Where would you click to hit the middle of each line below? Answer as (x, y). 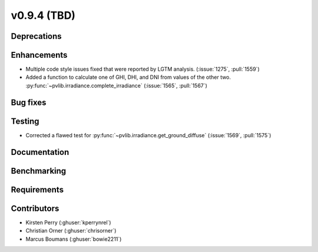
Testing (25, 121)
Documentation (40, 152)
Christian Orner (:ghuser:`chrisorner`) (71, 231)
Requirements (37, 189)
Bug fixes (29, 102)
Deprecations (36, 36)
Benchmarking (39, 171)
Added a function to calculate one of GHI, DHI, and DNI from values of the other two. (128, 77)
